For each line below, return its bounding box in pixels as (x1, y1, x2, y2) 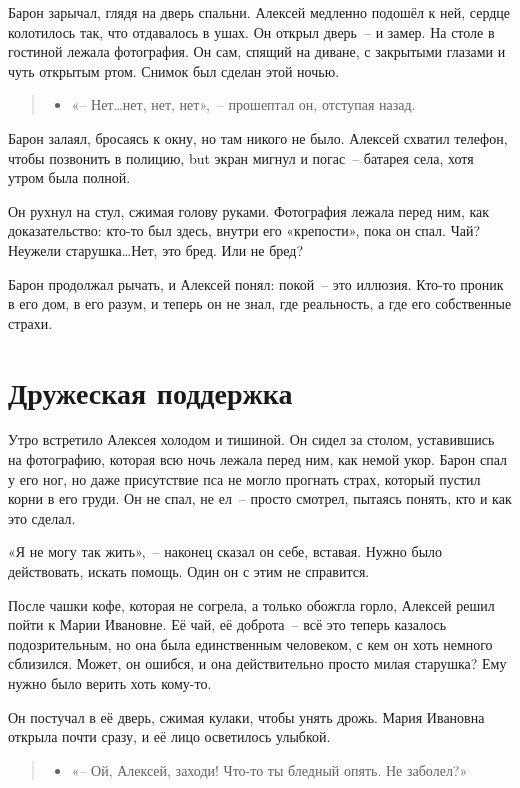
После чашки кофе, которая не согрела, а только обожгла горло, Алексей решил (8, 594, 495, 615)
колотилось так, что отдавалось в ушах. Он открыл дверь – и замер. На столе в (8, 21, 495, 42)
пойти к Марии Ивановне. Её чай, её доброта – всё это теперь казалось (8, 614, 447, 635)
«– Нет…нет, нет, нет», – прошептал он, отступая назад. (71, 94, 416, 115)
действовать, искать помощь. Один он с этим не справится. (8, 561, 370, 581)
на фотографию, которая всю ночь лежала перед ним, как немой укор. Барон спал (8, 449, 508, 470)
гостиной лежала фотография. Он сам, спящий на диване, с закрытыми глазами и (8, 41, 506, 62)
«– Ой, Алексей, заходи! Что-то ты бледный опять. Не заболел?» (71, 759, 468, 780)
